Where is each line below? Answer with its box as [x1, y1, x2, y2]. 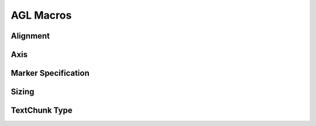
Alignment [11, 31, 50, 41]
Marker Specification [11, 68, 90, 78]
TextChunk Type [11, 106, 73, 116]
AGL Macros [11, 9, 72, 22]
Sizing [11, 87, 35, 97]
